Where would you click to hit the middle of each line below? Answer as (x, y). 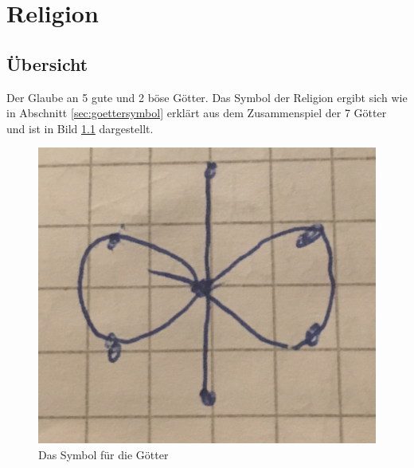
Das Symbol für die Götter (103, 454)
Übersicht (47, 63)
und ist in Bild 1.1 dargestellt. (80, 128)
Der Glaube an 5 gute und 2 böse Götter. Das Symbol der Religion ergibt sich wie (207, 97)
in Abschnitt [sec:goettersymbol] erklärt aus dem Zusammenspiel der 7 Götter (197, 113)
